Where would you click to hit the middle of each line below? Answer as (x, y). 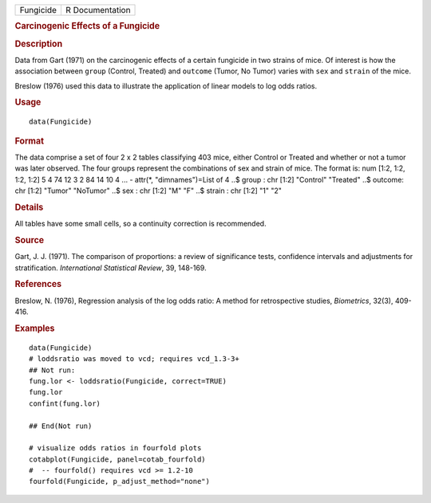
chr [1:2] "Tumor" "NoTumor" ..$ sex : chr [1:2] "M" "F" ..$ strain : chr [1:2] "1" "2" (148, 191)
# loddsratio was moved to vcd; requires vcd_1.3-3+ (134, 359)
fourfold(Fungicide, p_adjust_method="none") (120, 481)
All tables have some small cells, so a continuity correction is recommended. (140, 224)
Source (30, 241)
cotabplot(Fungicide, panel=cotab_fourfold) (118, 459)
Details (29, 207)
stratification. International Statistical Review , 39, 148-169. (111, 268)
